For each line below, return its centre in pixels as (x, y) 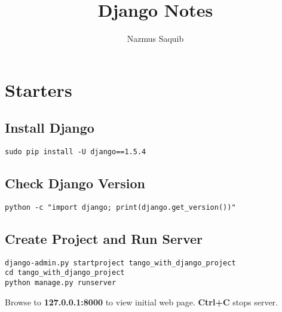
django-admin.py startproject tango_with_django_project (120, 263)
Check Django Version (75, 183)
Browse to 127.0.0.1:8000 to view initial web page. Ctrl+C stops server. (141, 302)
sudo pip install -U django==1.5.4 (76, 152)
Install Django (50, 128)
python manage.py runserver (61, 283)
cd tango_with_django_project (65, 273)
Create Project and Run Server (104, 239)
